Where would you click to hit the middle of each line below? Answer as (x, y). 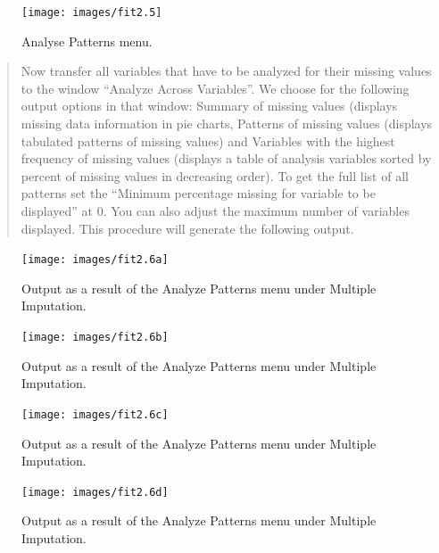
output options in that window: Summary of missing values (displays (209, 106)
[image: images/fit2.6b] (95, 338)
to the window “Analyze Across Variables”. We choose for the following (215, 88)
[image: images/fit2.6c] (95, 414)
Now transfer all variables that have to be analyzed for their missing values (226, 71)
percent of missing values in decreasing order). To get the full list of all (215, 175)
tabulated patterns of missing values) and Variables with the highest (208, 140)
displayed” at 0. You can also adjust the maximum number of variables (215, 210)
